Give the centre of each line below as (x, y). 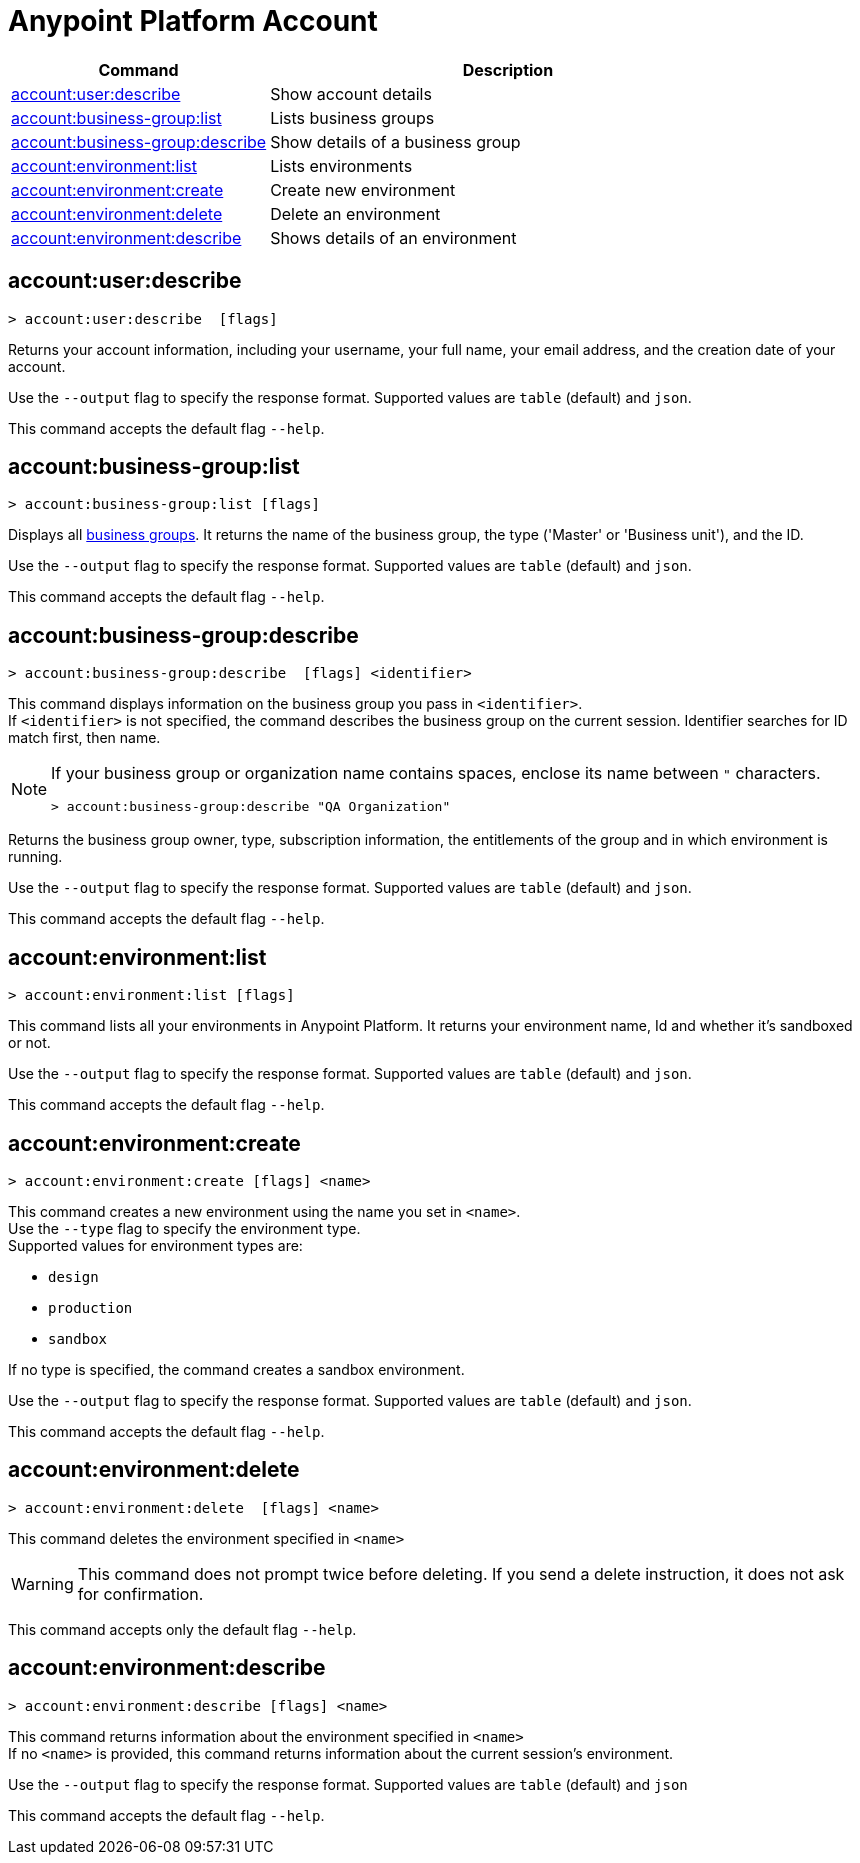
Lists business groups (352, 117)
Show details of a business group (395, 141)
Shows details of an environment (393, 237)
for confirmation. (140, 1593)
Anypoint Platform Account (193, 21)
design (73, 1276)
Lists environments (341, 165)
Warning (42, 1583)
